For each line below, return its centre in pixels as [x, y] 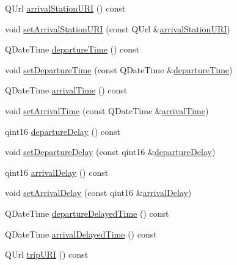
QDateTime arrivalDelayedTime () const [81, 234]
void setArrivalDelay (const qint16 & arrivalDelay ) [98, 193]
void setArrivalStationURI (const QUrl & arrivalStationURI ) [118, 28]
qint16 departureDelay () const [63, 131]
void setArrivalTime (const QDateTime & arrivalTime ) [107, 110]
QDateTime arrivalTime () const [66, 90]
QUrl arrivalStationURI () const [65, 8]
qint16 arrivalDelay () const [57, 172]
